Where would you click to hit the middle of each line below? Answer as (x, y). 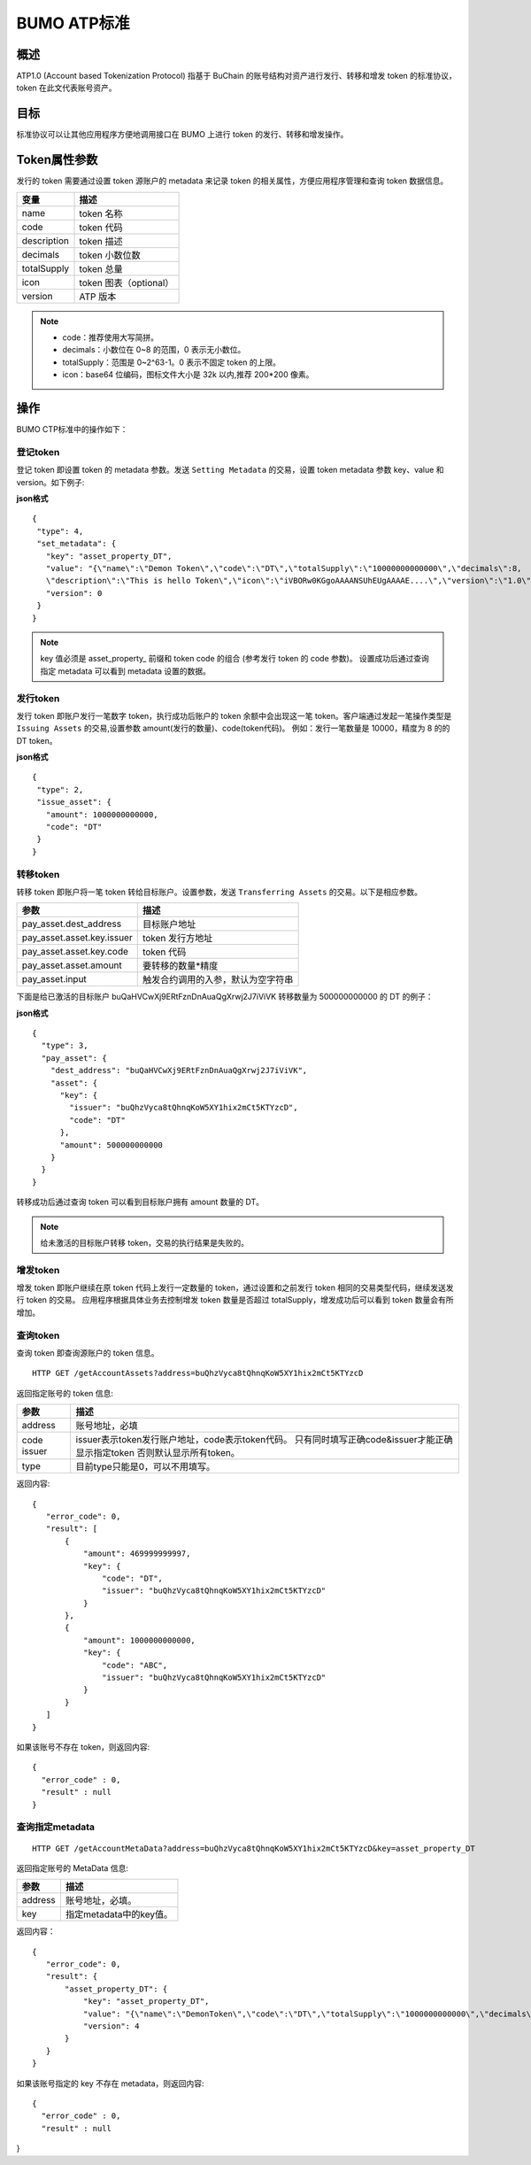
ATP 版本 (98, 297)
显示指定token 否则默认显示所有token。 (158, 1453)
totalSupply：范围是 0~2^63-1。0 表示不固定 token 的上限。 (171, 362)
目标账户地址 (169, 924)
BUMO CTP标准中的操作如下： (72, 429)
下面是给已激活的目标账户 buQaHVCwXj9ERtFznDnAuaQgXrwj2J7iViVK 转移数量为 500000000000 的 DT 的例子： (225, 997)
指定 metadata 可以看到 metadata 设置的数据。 (126, 671)
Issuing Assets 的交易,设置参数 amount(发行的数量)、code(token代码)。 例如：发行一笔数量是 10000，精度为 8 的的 (233, 728)
